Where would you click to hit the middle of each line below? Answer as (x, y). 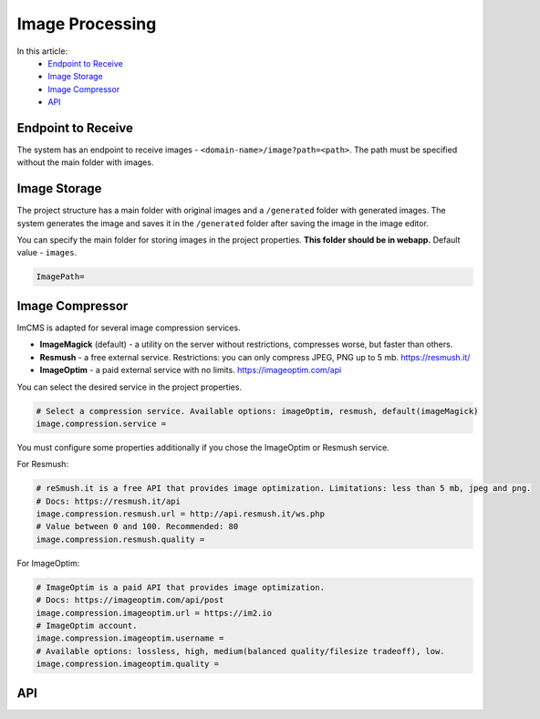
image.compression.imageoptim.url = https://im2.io (154, 613)
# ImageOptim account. (87, 625)
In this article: (42, 51)
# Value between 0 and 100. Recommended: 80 (137, 526)
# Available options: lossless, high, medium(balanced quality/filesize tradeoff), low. (241, 651)
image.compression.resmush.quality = (120, 539)
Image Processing (87, 24)
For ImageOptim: (48, 563)
